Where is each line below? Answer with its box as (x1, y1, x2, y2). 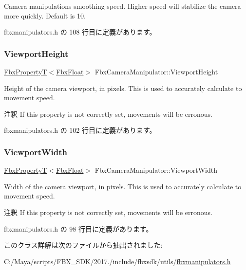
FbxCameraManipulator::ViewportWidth (95, 165, 217, 175)
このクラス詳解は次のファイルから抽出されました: (4, 240, 163, 250)
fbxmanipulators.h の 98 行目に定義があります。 (4, 223, 153, 234)
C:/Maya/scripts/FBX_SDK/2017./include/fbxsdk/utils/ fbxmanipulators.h (4, 256, 231, 266)
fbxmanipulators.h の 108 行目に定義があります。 (4, 27, 156, 37)
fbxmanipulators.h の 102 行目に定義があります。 (4, 125, 156, 135)
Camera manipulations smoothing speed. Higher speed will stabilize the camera (4, 1, 241, 11)
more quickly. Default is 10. (4, 10, 86, 20)
